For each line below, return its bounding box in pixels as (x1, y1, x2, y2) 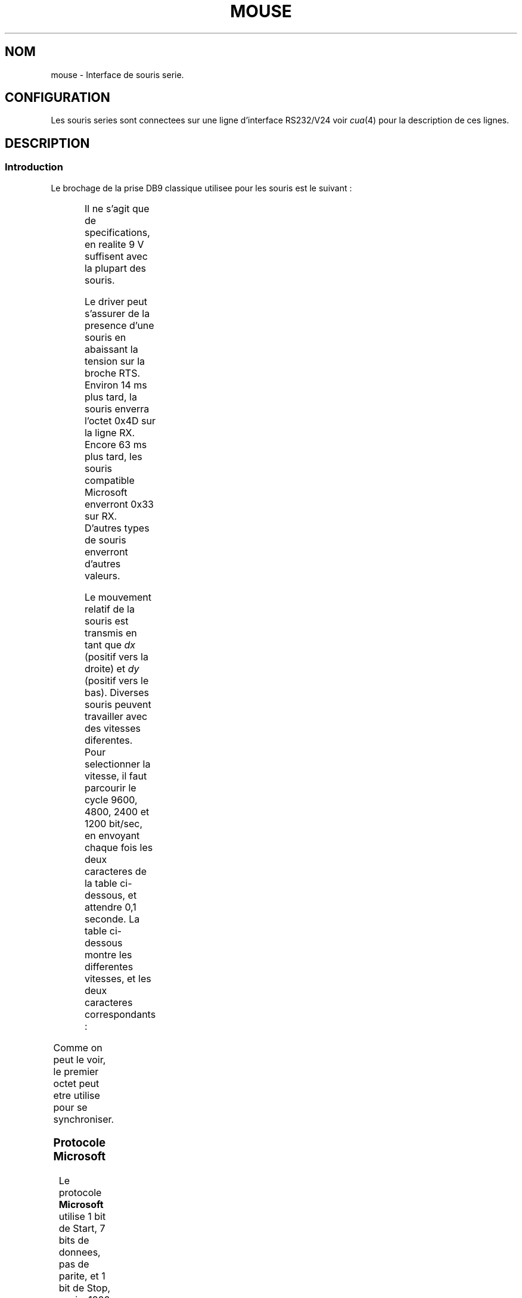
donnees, (58, 1246, 101, 1259)
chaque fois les (84, 841, 153, 853)
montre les (84, 948, 132, 961)
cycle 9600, (84, 793, 138, 806)
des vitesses (84, 722, 141, 734)
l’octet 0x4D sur (84, 414, 156, 427)
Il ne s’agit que (84, 202, 150, 215)
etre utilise (53, 1089, 100, 1101)
